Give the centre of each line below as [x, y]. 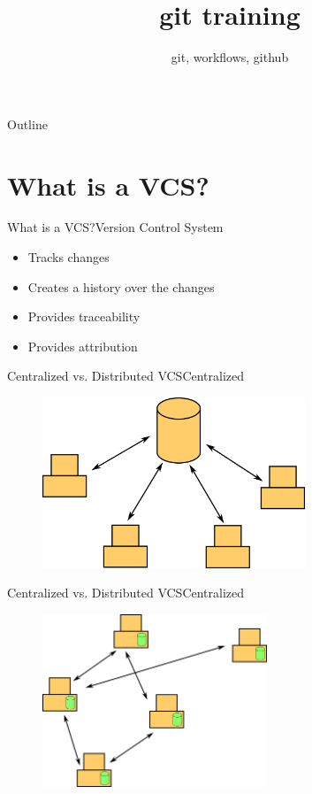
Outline [27, 123]
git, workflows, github [230, 57]
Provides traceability [84, 316]
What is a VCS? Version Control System [115, 227]
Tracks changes [68, 257]
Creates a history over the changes [121, 286]
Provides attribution [83, 346]
